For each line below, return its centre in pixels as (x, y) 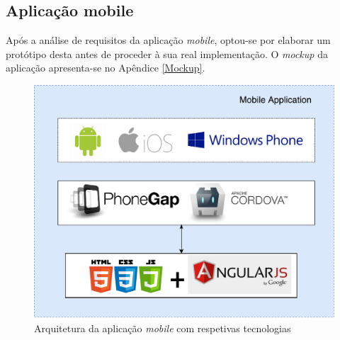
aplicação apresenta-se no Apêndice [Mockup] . (106, 68)
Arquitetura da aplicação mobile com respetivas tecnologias (163, 328)
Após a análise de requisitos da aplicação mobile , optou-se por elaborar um (168, 40)
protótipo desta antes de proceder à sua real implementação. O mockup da (167, 53)
